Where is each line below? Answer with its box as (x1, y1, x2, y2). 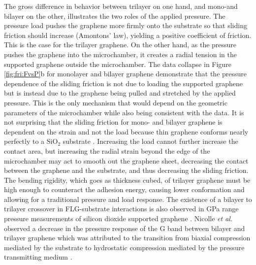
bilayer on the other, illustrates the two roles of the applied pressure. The (4, 10, 225, 21)
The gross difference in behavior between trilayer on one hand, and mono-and (4, 1, 238, 11)
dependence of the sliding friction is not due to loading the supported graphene (4, 78, 243, 88)
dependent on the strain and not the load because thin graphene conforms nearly (4, 126, 249, 136)
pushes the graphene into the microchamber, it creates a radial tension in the (4, 49, 237, 59)
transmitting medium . (4, 252, 72, 262)
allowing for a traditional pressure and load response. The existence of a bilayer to (4, 194, 252, 204)
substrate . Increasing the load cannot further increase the (63, 136, 238, 146)
